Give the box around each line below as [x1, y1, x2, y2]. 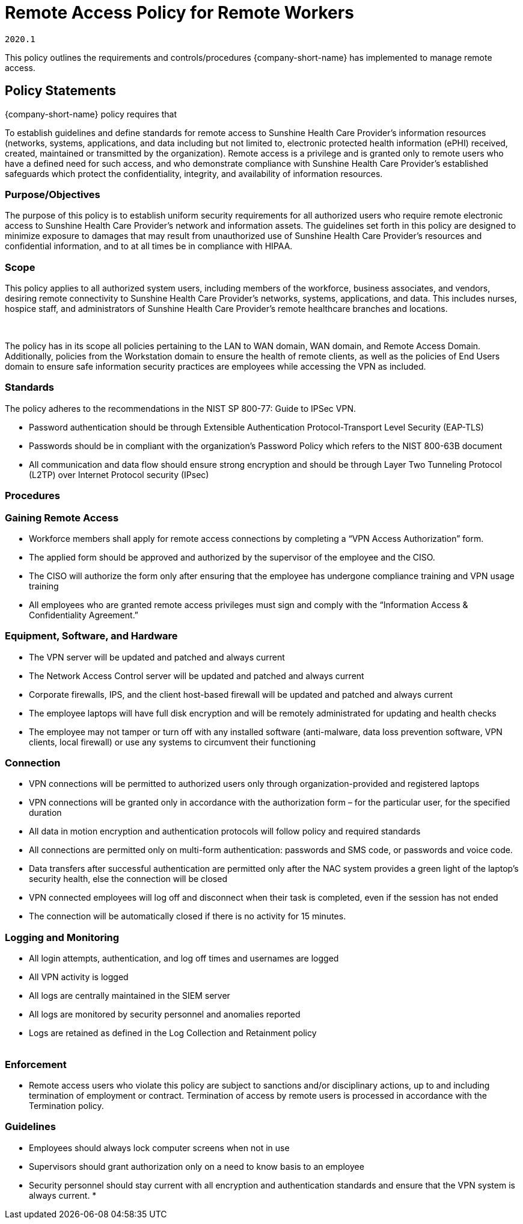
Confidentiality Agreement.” [29, 609, 139, 620]
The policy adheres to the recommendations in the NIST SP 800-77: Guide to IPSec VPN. [5, 403, 356, 414]
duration [29, 807, 62, 818]
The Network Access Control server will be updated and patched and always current [29, 670, 364, 681]
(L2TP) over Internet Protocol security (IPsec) [29, 469, 209, 480]
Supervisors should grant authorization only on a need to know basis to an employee [29, 1161, 364, 1172]
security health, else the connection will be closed [29, 874, 227, 884]
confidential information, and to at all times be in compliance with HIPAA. [5, 241, 293, 252]
